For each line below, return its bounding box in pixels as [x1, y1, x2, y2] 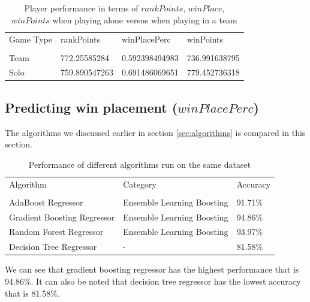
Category [123, 177, 156, 190]
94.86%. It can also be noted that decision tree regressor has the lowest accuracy [5, 275, 301, 288]
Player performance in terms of [24, 2, 139, 14]
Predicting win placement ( [5, 98, 178, 116]
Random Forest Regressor [9, 225, 104, 238]
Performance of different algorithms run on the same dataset [28, 158, 251, 170]
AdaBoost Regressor [9, 195, 83, 208]
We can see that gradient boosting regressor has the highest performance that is [5, 263, 299, 276]
